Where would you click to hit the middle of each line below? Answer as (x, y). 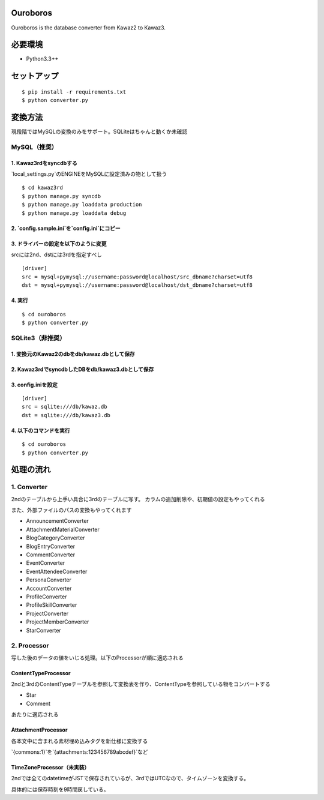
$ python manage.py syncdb (61, 196)
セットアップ (35, 76)
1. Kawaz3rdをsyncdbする (44, 163)
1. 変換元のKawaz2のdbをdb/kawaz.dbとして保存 (73, 353)
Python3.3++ (42, 59)
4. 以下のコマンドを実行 (40, 430)
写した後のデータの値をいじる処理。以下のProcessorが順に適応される (97, 658)
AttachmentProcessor (39, 730)
